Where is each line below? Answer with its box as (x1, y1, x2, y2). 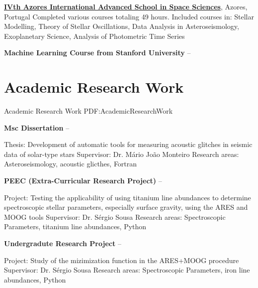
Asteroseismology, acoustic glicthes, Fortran (4, 158, 137, 169)
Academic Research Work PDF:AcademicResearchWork (4, 106, 173, 116)
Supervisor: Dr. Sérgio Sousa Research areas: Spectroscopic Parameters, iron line (4, 265, 250, 275)
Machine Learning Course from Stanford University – (4, 47, 191, 58)
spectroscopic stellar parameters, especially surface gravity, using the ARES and (4, 202, 248, 212)
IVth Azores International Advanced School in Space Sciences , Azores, (4, 1, 248, 11)
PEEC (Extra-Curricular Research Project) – (4, 175, 162, 186)
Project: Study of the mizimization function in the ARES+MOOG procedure (4, 255, 239, 265)
